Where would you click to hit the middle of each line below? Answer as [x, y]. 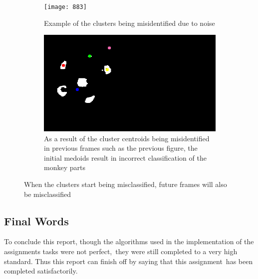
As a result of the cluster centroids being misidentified [127, 138]
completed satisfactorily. [41, 271]
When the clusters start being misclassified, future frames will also [126, 184]
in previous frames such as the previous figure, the [121, 148]
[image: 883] [65, 7]
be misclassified [47, 194]
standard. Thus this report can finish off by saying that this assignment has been [129, 261]
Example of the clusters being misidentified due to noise [129, 23]
